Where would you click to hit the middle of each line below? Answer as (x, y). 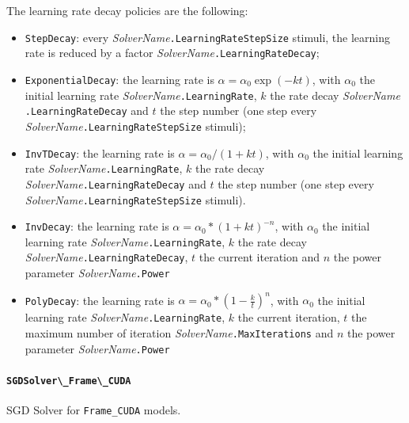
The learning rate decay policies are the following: (127, 10)
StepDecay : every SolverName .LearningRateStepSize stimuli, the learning (208, 37)
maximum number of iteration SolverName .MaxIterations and (179, 332)
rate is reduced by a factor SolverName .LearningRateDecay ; (172, 53)
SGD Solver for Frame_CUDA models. (94, 410)
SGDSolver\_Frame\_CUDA (69, 381)
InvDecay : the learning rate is (97, 226)
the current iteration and (259, 257)
